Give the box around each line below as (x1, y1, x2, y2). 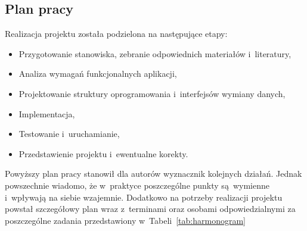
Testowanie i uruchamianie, (18, 127, 120, 140)
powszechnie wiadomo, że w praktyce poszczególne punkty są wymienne (5, 179, 269, 191)
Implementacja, (18, 107, 75, 120)
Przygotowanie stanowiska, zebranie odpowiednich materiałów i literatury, (18, 47, 292, 60)
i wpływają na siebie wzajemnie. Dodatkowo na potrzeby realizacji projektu (5, 191, 283, 203)
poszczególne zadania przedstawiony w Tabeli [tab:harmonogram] (5, 214, 246, 226)
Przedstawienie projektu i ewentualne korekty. (18, 147, 188, 160)
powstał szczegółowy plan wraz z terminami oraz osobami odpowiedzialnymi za (5, 202, 296, 215)
